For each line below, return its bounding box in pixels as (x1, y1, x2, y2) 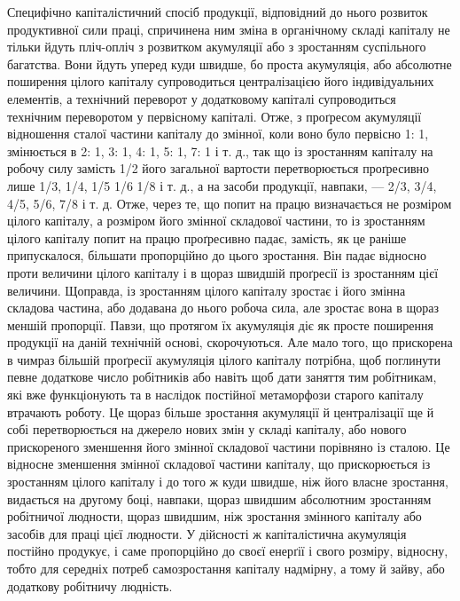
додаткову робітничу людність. (7, 576, 173, 595)
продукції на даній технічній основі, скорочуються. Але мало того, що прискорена (7, 333, 453, 352)
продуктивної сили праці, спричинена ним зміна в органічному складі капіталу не (7, 20, 450, 38)
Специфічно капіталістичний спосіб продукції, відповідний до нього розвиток (7, 3, 428, 20)
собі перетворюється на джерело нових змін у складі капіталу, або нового (7, 420, 407, 439)
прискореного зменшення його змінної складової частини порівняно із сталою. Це (7, 437, 450, 455)
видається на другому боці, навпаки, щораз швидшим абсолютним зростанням (7, 489, 432, 508)
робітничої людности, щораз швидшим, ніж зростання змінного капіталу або (7, 507, 422, 526)
